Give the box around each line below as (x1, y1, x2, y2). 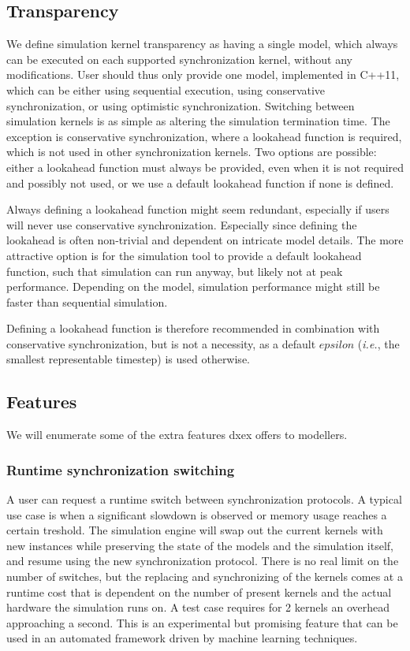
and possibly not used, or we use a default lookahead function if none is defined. (6, 174, 394, 191)
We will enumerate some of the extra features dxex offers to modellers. (6, 426, 348, 443)
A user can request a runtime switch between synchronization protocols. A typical (6, 491, 402, 508)
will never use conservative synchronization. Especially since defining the (6, 216, 357, 232)
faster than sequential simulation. (6, 293, 168, 310)
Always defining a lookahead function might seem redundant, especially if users (6, 201, 389, 218)
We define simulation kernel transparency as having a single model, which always (6, 35, 398, 52)
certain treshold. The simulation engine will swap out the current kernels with (6, 522, 383, 538)
